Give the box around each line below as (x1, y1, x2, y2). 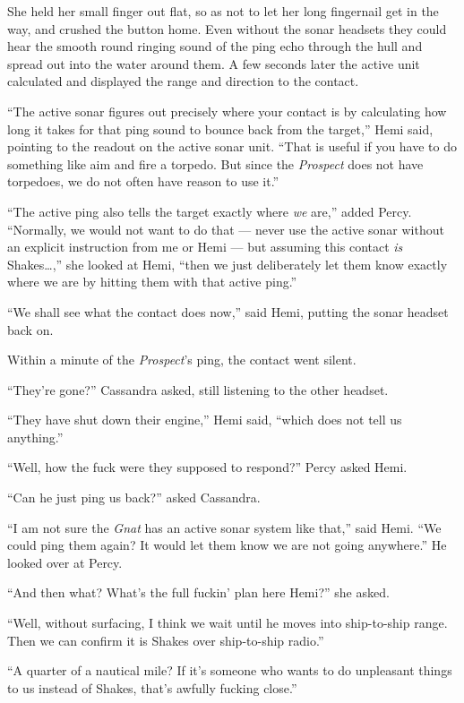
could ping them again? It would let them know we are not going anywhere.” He (7, 536, 447, 554)
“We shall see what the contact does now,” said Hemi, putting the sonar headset (7, 302, 449, 321)
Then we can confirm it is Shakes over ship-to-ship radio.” (7, 630, 324, 649)
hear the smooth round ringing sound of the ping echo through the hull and (7, 37, 423, 56)
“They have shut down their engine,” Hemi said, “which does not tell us (7, 410, 402, 429)
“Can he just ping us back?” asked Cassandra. (7, 488, 261, 507)
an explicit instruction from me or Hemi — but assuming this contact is (7, 237, 403, 256)
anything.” (7, 427, 64, 446)
